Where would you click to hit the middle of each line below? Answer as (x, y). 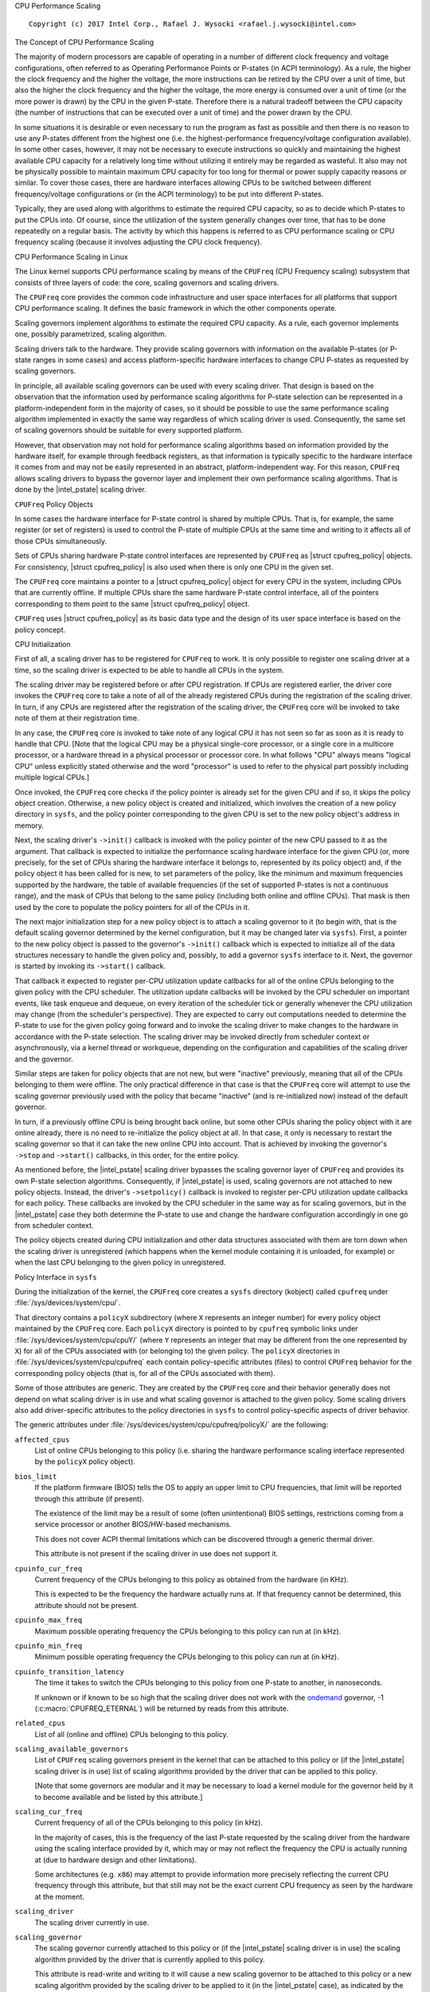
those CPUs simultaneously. (61, 541)
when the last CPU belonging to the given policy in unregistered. (120, 1262)
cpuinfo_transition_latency (70, 1672)
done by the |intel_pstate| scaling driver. (80, 489)
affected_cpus (42, 1439)
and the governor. (44, 1059)
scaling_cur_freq (49, 1812)
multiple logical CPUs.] (52, 778)
